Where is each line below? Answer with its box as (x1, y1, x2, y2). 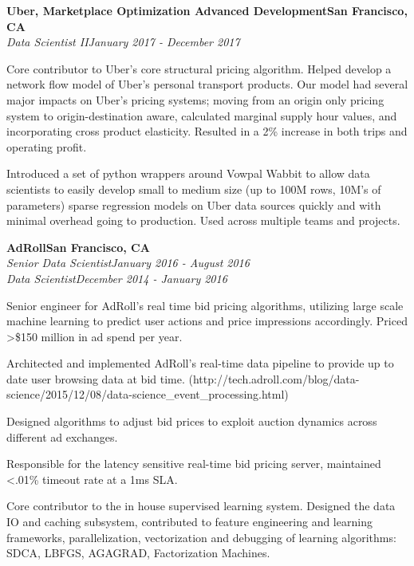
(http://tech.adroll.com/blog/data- (188, 370, 360, 387)
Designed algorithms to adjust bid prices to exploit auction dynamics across (6, 413, 377, 430)
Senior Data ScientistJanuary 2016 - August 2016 (6, 254, 250, 271)
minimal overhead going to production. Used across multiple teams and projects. (6, 212, 400, 229)
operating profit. (6, 138, 87, 155)
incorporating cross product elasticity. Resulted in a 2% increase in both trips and (6, 123, 408, 140)
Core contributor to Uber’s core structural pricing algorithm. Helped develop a (6, 60, 392, 77)
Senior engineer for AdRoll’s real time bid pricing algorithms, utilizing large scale (6, 297, 404, 313)
